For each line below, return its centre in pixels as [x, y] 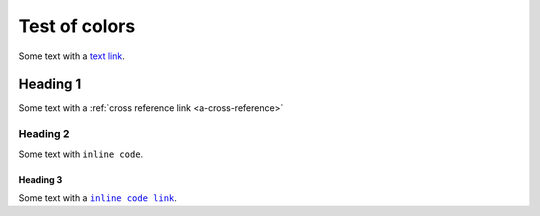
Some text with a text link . [71, 56]
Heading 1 [50, 84]
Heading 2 [44, 134]
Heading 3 [40, 179]
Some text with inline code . [81, 154]
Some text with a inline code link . [97, 197]
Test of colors [77, 26]
